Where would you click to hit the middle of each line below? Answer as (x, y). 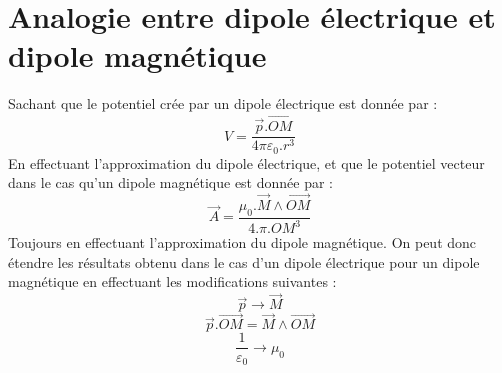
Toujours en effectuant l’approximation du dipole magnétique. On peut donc (242, 242)
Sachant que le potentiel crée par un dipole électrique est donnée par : (223, 103)
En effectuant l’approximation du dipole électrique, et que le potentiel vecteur (246, 162)
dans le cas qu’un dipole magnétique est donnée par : (170, 182)
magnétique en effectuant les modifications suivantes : (172, 281)
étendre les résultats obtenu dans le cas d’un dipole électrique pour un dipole (244, 261)
